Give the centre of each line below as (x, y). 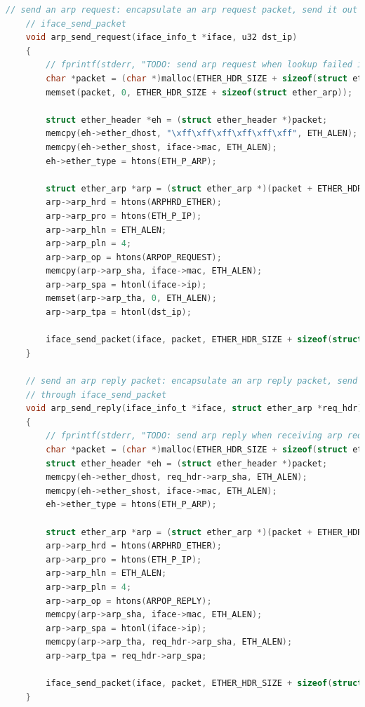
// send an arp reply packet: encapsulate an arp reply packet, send (192, 381)
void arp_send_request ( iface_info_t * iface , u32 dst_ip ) (161, 38)
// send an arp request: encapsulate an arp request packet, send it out (182, 10)
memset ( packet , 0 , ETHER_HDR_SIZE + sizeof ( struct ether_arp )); (199, 92)
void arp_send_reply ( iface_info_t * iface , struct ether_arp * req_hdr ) (194, 409)
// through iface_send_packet (96, 395)
